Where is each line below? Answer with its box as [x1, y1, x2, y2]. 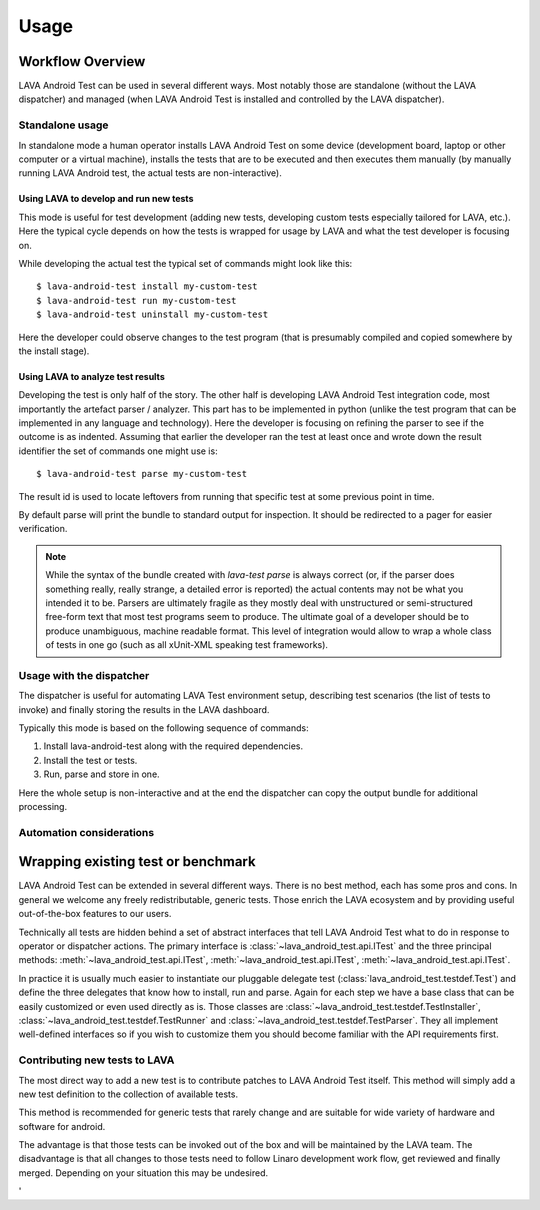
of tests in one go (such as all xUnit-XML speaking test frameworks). [45, 639, 329, 651]
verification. [18, 523, 68, 535]
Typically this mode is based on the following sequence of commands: [18, 722, 309, 734]
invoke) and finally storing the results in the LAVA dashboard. [18, 703, 270, 715]
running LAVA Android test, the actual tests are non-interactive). [18, 167, 282, 179]
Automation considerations [18, 825, 155, 839]
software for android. [18, 1120, 106, 1132]
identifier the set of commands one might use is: [18, 445, 219, 457]
